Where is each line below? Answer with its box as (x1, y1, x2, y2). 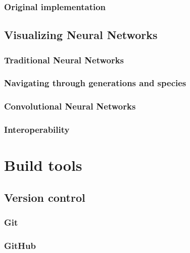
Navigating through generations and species (4, 77, 186, 89)
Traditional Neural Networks (4, 53, 124, 66)
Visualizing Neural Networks (4, 27, 158, 43)
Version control (4, 189, 85, 205)
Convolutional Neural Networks (4, 100, 136, 113)
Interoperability (4, 123, 70, 136)
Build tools (4, 155, 82, 175)
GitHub (4, 239, 36, 251)
